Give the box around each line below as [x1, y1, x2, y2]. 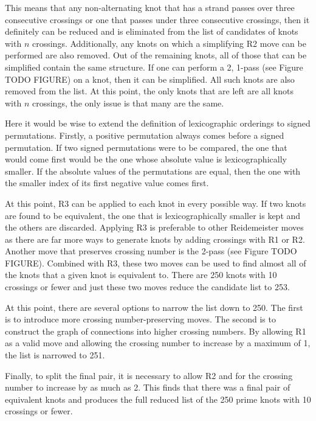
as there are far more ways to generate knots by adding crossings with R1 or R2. [5, 232, 305, 245]
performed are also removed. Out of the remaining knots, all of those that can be [5, 49, 307, 61]
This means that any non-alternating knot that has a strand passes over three [5, 1, 295, 13]
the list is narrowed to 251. [5, 349, 105, 361]
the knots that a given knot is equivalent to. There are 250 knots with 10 [5, 268, 277, 281]
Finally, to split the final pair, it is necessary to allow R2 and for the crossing [5, 369, 293, 381]
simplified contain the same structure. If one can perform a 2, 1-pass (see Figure [5, 60, 303, 73]
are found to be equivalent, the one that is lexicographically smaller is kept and [5, 209, 301, 221]
